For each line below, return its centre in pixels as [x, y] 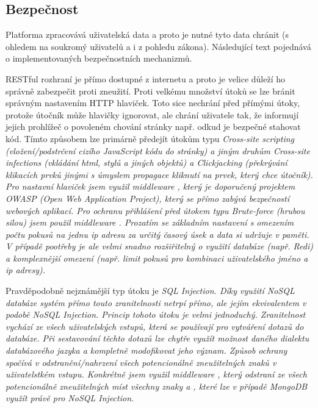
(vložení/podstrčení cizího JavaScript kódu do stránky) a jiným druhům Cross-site [158, 150]
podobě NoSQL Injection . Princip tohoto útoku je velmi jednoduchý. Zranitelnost [156, 314]
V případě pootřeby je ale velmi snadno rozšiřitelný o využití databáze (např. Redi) [159, 246]
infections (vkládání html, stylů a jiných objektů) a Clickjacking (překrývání [146, 163]
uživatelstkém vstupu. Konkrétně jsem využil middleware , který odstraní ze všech [156, 374]
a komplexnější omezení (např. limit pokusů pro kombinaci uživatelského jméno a [157, 258]
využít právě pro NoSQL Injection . [70, 398]
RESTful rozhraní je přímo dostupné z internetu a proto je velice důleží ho [146, 78]
